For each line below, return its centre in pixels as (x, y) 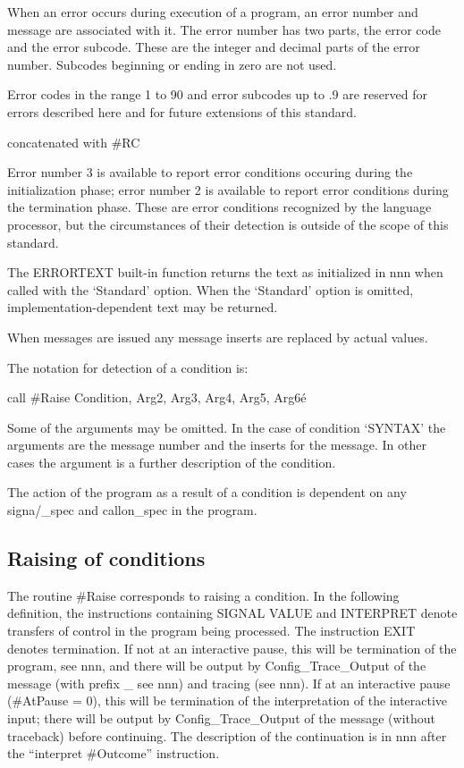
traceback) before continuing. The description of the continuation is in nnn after (227, 735)
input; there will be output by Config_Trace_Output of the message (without (221, 718)
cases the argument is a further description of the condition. (172, 462)
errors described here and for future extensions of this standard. (182, 111)
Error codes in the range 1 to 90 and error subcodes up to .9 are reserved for (217, 94)
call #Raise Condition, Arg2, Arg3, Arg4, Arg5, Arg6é (157, 397)
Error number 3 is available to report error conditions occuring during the (210, 172)
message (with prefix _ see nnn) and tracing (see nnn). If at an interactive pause (229, 683)
